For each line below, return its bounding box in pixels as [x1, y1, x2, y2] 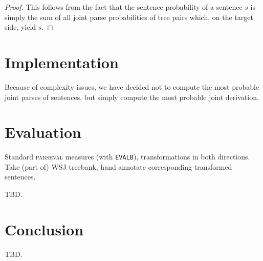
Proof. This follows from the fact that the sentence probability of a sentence [5, 2, 243, 12]
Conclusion [5, 218, 84, 239]
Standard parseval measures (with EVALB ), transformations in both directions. [5, 151, 250, 162]
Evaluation [5, 122, 81, 143]
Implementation [5, 51, 119, 72]
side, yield [5, 22, 36, 32]
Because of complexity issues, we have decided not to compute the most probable [5, 81, 259, 92]
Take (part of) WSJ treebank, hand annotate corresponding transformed [5, 161, 232, 172]
